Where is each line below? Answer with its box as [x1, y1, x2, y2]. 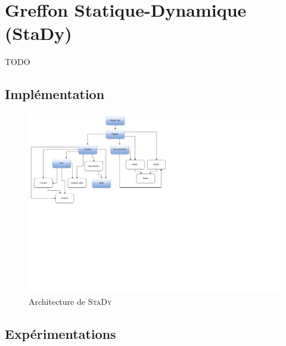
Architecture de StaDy [29, 295, 112, 307]
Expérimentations [5, 324, 116, 342]
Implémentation [5, 85, 105, 103]
